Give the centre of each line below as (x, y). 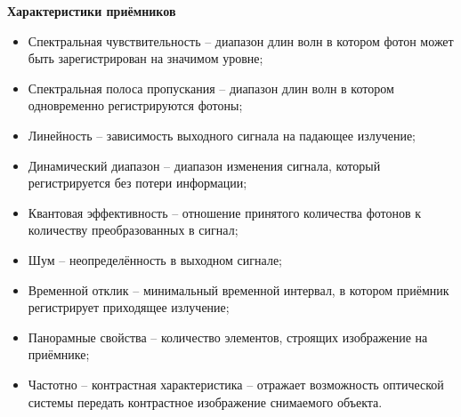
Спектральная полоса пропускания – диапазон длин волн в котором (211, 88)
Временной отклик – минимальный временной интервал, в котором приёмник (239, 289)
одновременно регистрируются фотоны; (135, 105)
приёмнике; (59, 354)
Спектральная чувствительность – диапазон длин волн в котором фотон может (241, 40)
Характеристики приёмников (92, 11)
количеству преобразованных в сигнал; (133, 230)
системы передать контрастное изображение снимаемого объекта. (205, 401)
